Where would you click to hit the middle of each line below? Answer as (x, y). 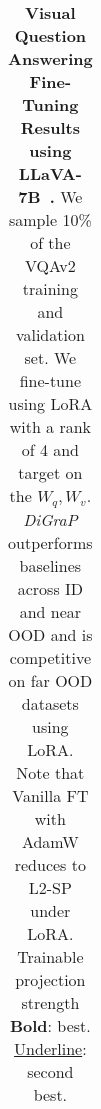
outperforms (50, 542)
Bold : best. (50, 1025)
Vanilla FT (50, 795)
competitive (50, 657)
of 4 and (50, 449)
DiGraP (50, 519)
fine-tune (50, 380)
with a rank (50, 426)
